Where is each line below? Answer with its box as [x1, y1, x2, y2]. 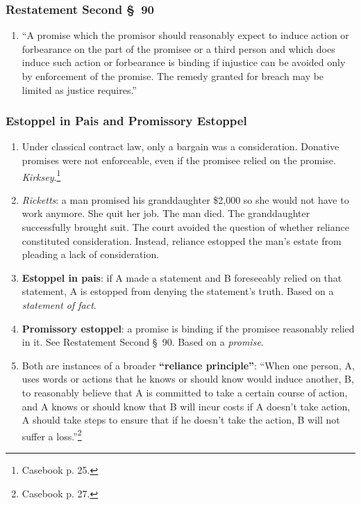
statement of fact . [22, 298, 96, 312]
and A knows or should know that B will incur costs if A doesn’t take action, [22, 399, 351, 413]
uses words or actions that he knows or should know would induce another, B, [22, 371, 354, 386]
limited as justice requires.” [22, 82, 137, 97]
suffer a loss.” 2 [22, 426, 82, 443]
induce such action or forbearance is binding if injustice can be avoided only [22, 55, 346, 70]
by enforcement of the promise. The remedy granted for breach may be [22, 69, 324, 83]
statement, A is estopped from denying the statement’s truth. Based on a [22, 284, 334, 298]
